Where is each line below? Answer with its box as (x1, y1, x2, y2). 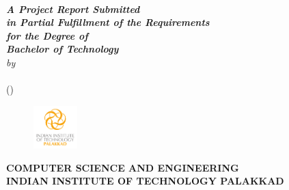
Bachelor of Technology (6, 42, 119, 56)
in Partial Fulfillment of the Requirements (6, 15, 210, 29)
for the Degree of (6, 28, 88, 42)
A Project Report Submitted (6, 1, 140, 16)
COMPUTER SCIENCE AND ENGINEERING (6, 160, 239, 174)
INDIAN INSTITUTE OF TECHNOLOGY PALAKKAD (6, 174, 284, 188)
